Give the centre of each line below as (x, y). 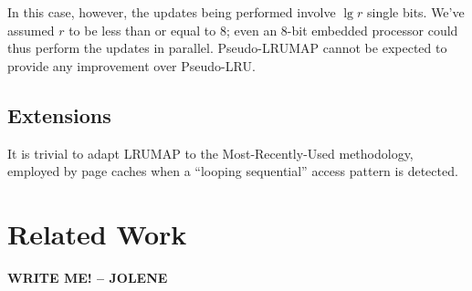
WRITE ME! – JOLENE (88, 277)
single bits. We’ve (415, 12)
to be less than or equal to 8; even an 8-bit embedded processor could (263, 30)
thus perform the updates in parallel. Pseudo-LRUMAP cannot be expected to (227, 48)
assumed (31, 30)
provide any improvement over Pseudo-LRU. (131, 65)
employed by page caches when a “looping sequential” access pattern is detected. (233, 171)
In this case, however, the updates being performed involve (172, 12)
